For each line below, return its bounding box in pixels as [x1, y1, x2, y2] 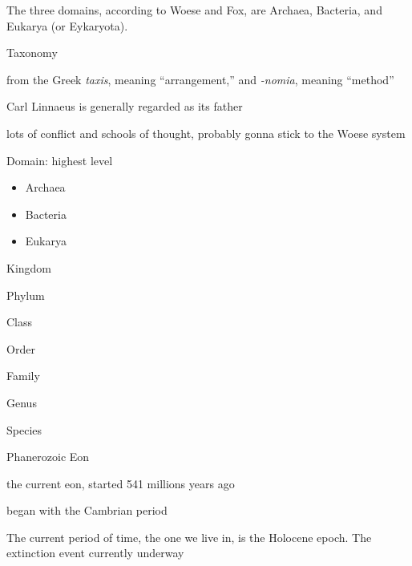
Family [6, 367, 40, 384]
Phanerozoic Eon [6, 448, 90, 465]
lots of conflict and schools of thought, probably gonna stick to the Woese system [6, 124, 406, 141]
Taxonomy [6, 44, 58, 61]
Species [6, 421, 42, 438]
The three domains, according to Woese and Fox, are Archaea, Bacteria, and [6, 2, 382, 18]
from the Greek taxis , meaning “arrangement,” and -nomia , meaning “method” [6, 71, 394, 87]
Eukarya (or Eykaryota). [6, 17, 128, 34]
